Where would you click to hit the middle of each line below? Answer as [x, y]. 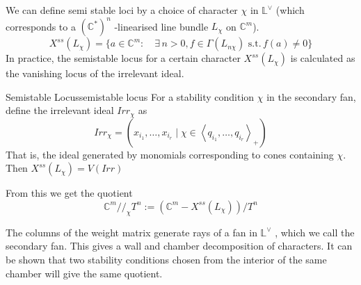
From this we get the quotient [69, 193]
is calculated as [323, 58]
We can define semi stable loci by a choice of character [122, 10]
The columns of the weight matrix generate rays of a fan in [131, 232]
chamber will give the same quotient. [84, 273]
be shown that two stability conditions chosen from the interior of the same [166, 259]
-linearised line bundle [161, 26]
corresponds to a [41, 26]
